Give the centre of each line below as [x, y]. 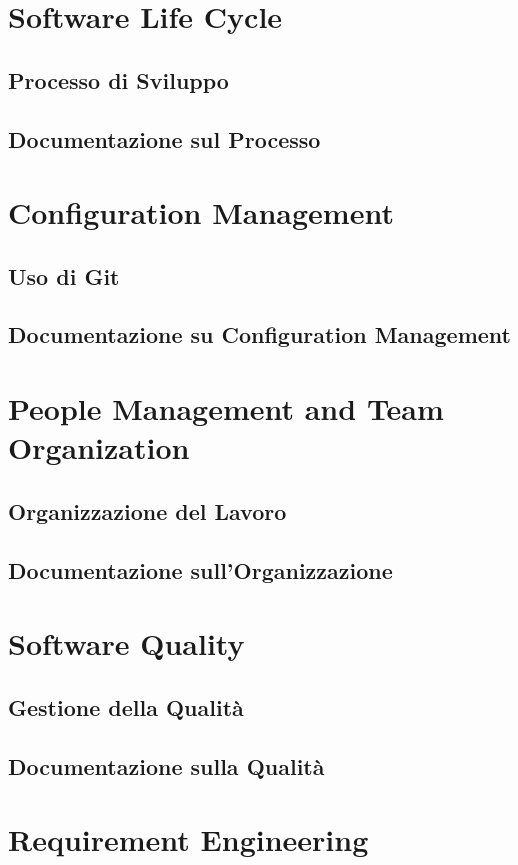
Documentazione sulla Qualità [166, 765]
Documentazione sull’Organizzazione [200, 569]
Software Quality [126, 643]
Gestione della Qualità [126, 706]
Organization [99, 447]
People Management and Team [226, 408]
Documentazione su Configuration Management [259, 334]
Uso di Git [64, 275]
